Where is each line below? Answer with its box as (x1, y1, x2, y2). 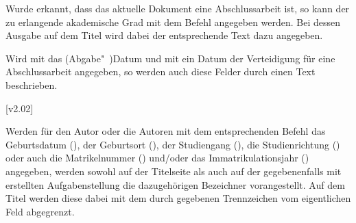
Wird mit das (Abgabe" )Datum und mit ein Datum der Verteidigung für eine (5, 51, 335, 65)
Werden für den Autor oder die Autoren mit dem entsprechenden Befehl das (5, 124, 326, 138)
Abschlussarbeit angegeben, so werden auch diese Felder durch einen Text (5, 64, 316, 79)
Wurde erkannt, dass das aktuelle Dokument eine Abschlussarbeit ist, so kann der (5, 1, 350, 15)
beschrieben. (5, 77, 58, 92)
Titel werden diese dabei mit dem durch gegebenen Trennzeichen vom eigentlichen (5, 191, 351, 205)
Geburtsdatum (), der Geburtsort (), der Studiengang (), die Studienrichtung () (5, 137, 340, 151)
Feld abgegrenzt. (5, 204, 75, 218)
